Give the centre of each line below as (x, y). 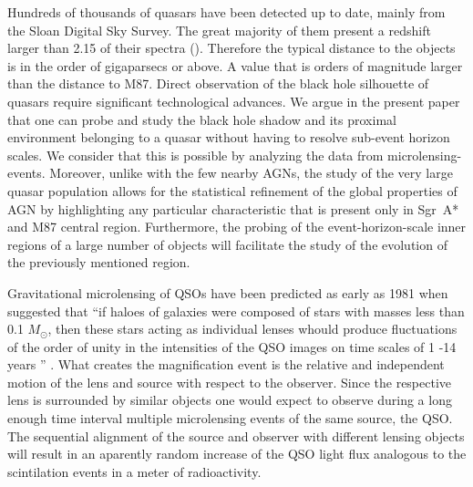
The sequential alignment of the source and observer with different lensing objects (236, 435)
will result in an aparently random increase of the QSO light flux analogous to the (237, 454)
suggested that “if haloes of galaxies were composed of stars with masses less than (236, 311)
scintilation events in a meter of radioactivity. (134, 471)
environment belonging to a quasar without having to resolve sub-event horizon (229, 137)
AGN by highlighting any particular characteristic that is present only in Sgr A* (233, 208)
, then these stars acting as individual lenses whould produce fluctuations (252, 329)
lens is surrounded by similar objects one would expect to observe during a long (230, 400)
